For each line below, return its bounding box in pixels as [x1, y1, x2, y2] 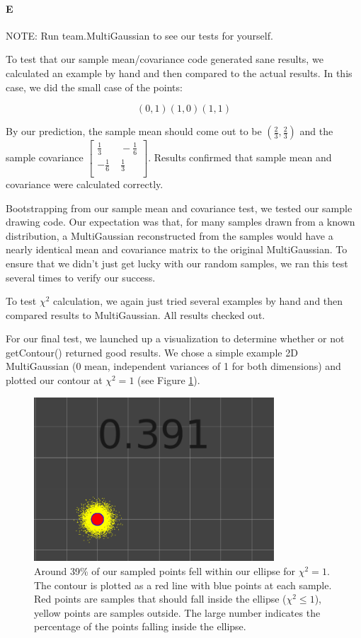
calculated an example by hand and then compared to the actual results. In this [6, 65, 353, 80]
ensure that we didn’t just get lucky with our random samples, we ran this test [6, 255, 348, 270]
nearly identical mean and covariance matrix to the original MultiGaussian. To [6, 242, 348, 257]
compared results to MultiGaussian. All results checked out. [6, 307, 265, 322]
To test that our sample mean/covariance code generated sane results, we [6, 52, 323, 66]
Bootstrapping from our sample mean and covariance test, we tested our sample [6, 200, 353, 215]
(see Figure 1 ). [137, 373, 200, 388]
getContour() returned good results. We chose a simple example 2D [6, 344, 298, 359]
